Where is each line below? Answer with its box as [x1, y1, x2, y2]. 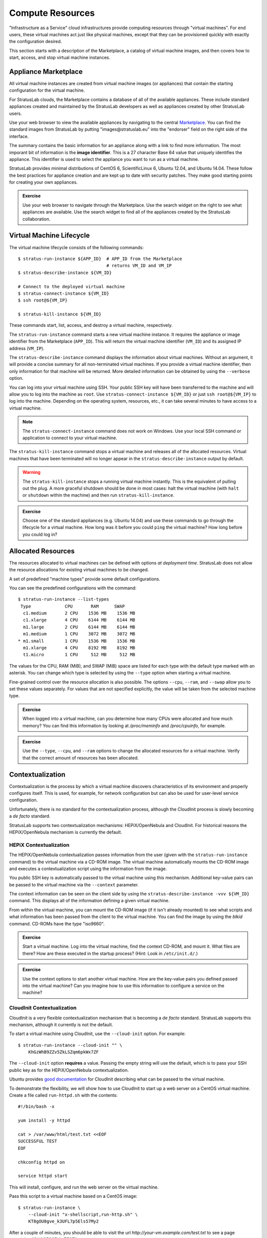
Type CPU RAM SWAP [20, 603, 125, 609]
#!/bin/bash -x [18, 1104, 55, 1109]
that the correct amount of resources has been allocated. [22, 755, 139, 761]
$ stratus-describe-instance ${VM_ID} [18, 270, 112, 275]
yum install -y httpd [18, 1118, 70, 1124]
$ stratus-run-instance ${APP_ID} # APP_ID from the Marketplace [18, 256, 182, 261]
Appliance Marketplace [9, 67, 83, 76]
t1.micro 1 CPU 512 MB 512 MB [23, 652, 135, 658]
